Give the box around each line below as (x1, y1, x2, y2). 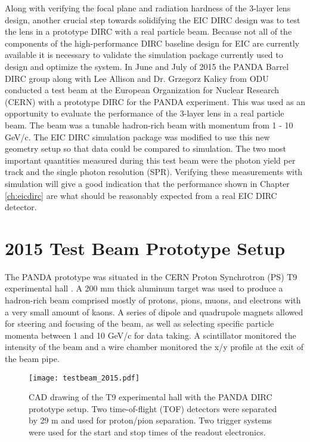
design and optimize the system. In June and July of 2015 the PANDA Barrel (5, 60, 289, 72)
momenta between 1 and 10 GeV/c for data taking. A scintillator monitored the (5, 329, 296, 341)
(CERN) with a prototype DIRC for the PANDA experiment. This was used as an (5, 95, 306, 108)
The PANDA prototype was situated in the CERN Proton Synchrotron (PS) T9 (5, 270, 297, 283)
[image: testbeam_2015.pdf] (29, 373, 140, 382)
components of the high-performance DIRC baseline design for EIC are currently (5, 36, 300, 49)
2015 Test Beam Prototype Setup (5, 235, 286, 260)
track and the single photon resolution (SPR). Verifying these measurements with (5, 165, 303, 178)
